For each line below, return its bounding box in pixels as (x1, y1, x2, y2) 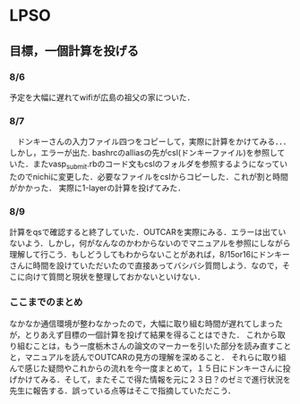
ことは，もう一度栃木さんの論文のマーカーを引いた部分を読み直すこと (32, 341, 292, 351)
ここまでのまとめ (9, 296, 83, 308)
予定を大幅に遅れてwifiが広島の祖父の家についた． (9, 91, 195, 103)
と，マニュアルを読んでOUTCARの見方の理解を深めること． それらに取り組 (9, 351, 287, 362)
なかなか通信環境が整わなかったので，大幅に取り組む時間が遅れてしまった (9, 318, 284, 329)
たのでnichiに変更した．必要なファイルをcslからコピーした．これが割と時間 (9, 171, 289, 181)
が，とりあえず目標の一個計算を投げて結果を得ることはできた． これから (9, 329, 279, 340)
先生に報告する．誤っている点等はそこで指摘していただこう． (9, 385, 236, 396)
